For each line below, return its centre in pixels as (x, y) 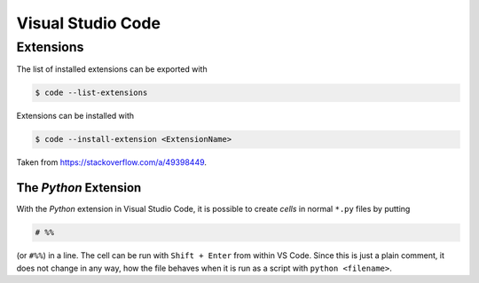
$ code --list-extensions (91, 93)
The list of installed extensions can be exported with (112, 69)
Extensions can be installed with (75, 116)
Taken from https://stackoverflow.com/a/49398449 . (112, 162)
